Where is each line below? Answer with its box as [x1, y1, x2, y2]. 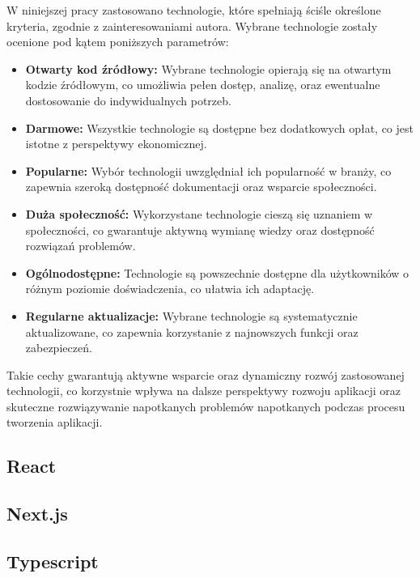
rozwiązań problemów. [25, 237, 136, 254]
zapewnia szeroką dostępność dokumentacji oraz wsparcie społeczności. [25, 178, 377, 195]
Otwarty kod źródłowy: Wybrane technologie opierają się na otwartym [25, 60, 392, 77]
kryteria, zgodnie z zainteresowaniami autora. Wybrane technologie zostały [6, 17, 378, 34]
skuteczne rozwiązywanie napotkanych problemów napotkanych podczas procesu [6, 397, 405, 414]
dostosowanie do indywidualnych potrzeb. [25, 91, 231, 108]
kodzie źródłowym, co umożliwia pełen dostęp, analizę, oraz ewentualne [25, 76, 380, 93]
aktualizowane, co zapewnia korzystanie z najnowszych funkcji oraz [25, 323, 358, 340]
